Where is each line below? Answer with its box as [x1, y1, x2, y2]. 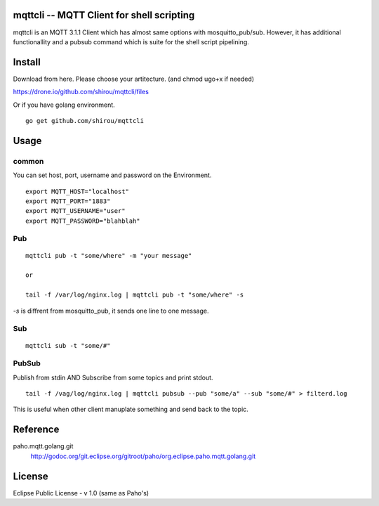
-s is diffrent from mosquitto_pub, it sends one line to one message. [13, 306, 209, 315]
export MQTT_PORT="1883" [25, 197, 111, 205]
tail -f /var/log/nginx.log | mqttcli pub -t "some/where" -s [25, 291, 244, 299]
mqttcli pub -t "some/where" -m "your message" [25, 252, 192, 259]
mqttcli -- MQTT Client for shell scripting [13, 9, 195, 21]
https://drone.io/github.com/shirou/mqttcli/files [13, 88, 149, 96]
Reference [13, 424, 60, 436]
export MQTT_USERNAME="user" [25, 207, 126, 215]
